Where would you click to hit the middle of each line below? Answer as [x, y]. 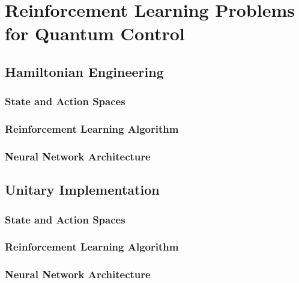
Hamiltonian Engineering [84, 71]
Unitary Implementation [82, 190]
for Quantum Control [95, 33]
